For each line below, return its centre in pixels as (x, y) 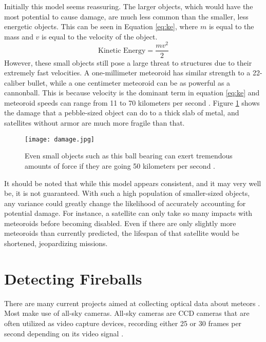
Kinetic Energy (122, 51)
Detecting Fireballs (73, 278)
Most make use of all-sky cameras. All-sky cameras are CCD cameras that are (127, 313)
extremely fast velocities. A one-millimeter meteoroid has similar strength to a (127, 73)
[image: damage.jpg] (60, 139)
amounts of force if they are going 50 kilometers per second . (120, 165)
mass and (19, 36)
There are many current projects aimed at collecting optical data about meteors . (132, 303)
